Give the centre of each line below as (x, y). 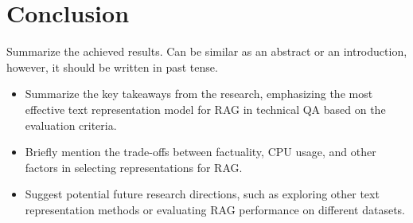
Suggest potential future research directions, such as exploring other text (202, 194)
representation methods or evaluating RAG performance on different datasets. (215, 209)
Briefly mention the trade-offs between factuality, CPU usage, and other (201, 152)
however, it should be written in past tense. (112, 67)
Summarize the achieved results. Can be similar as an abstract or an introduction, (207, 51)
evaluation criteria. (71, 125)
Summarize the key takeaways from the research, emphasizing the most (199, 94)
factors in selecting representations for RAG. (134, 167)
